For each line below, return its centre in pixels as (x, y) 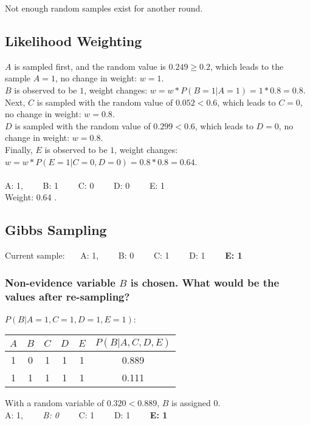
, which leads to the (247, 66)
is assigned (191, 403)
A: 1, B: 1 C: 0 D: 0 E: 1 (85, 185)
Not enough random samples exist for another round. (104, 8)
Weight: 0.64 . (31, 197)
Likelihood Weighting (74, 40)
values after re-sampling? (67, 296)
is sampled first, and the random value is (90, 66)
